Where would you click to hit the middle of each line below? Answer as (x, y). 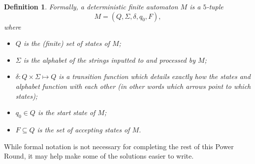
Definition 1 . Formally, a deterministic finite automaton (91, 6)
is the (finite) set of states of (66, 43)
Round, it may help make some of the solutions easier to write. (99, 156)
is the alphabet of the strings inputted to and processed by (109, 60)
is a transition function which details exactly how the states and (155, 76)
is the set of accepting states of (83, 129)
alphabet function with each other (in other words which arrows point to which (133, 86)
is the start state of (66, 112)
